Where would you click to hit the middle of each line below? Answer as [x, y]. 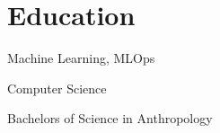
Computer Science [57, 88]
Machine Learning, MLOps [81, 58]
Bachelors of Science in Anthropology [110, 118]
